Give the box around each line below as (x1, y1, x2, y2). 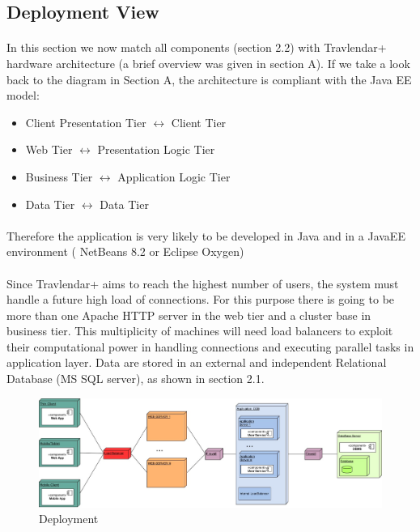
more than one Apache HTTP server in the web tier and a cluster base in (6, 306, 371, 323)
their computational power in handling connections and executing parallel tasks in (6, 338, 414, 355)
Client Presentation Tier (25, 113, 146, 130)
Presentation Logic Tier (97, 141, 215, 158)
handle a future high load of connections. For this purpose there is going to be (6, 291, 395, 308)
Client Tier (171, 113, 227, 130)
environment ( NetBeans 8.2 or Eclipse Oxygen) (6, 243, 244, 260)
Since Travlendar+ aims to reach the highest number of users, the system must (6, 275, 399, 292)
